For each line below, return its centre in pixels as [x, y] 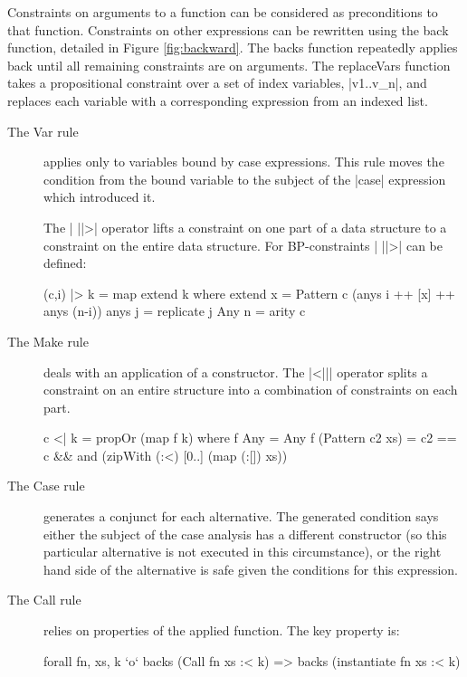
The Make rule [48, 341]
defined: [65, 263]
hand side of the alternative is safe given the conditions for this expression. [251, 569]
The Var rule [43, 131]
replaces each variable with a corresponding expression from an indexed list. [218, 100]
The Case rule [46, 486]
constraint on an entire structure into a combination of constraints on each [251, 390]
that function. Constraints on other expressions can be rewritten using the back [228, 29]
